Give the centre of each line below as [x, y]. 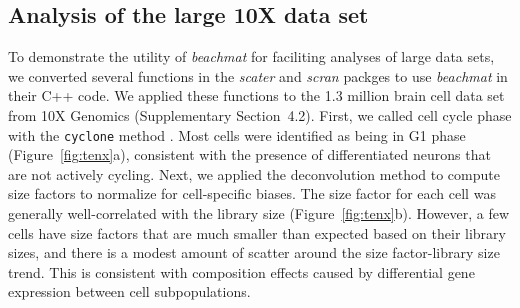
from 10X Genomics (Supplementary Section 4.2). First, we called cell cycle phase [260, 114]
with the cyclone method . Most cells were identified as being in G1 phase [237, 134]
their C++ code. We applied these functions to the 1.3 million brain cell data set [256, 95]
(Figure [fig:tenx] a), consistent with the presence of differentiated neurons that [249, 154]
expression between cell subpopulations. [129, 291]
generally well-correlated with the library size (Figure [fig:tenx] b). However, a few [259, 213]
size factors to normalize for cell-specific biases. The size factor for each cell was [252, 193]
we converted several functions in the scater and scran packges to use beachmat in [258, 75]
